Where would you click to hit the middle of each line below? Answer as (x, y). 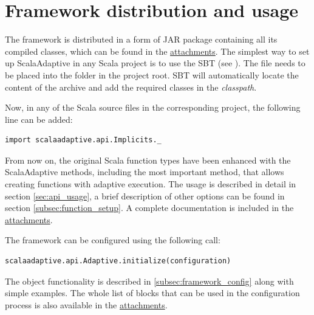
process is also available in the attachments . (86, 304)
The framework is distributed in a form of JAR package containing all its (141, 39)
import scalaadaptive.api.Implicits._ (83, 140)
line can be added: (39, 119)
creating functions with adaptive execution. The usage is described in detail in (151, 184)
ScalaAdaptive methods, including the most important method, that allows (145, 172)
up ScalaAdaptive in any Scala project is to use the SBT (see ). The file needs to (155, 63)
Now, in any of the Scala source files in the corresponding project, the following (153, 107)
